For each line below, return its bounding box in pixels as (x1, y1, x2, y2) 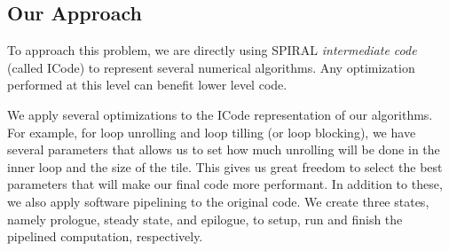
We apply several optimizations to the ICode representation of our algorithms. (7, 105, 433, 123)
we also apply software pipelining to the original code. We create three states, (7, 192, 429, 210)
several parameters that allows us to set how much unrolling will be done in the (7, 140, 440, 159)
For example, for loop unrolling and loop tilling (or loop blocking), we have (7, 122, 416, 141)
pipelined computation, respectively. (7, 227, 203, 246)
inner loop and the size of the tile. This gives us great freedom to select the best (7, 157, 443, 176)
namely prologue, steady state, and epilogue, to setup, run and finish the (7, 209, 403, 228)
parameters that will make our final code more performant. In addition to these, (7, 175, 443, 193)
